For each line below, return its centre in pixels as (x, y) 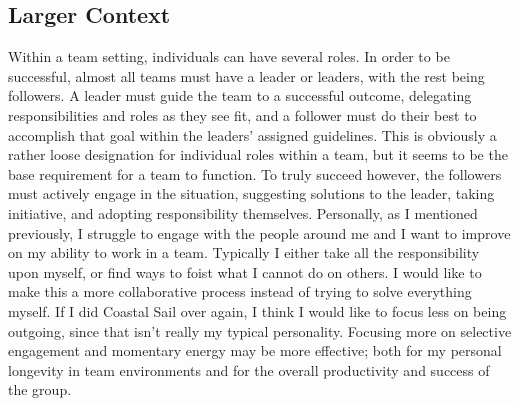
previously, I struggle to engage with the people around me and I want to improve (259, 232)
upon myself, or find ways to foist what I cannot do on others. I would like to (245, 271)
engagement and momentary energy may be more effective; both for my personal (255, 350)
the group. (40, 389)
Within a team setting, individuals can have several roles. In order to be (229, 56)
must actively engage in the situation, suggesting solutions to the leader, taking (251, 193)
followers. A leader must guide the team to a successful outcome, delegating (240, 95)
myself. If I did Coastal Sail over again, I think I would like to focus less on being (257, 310)
